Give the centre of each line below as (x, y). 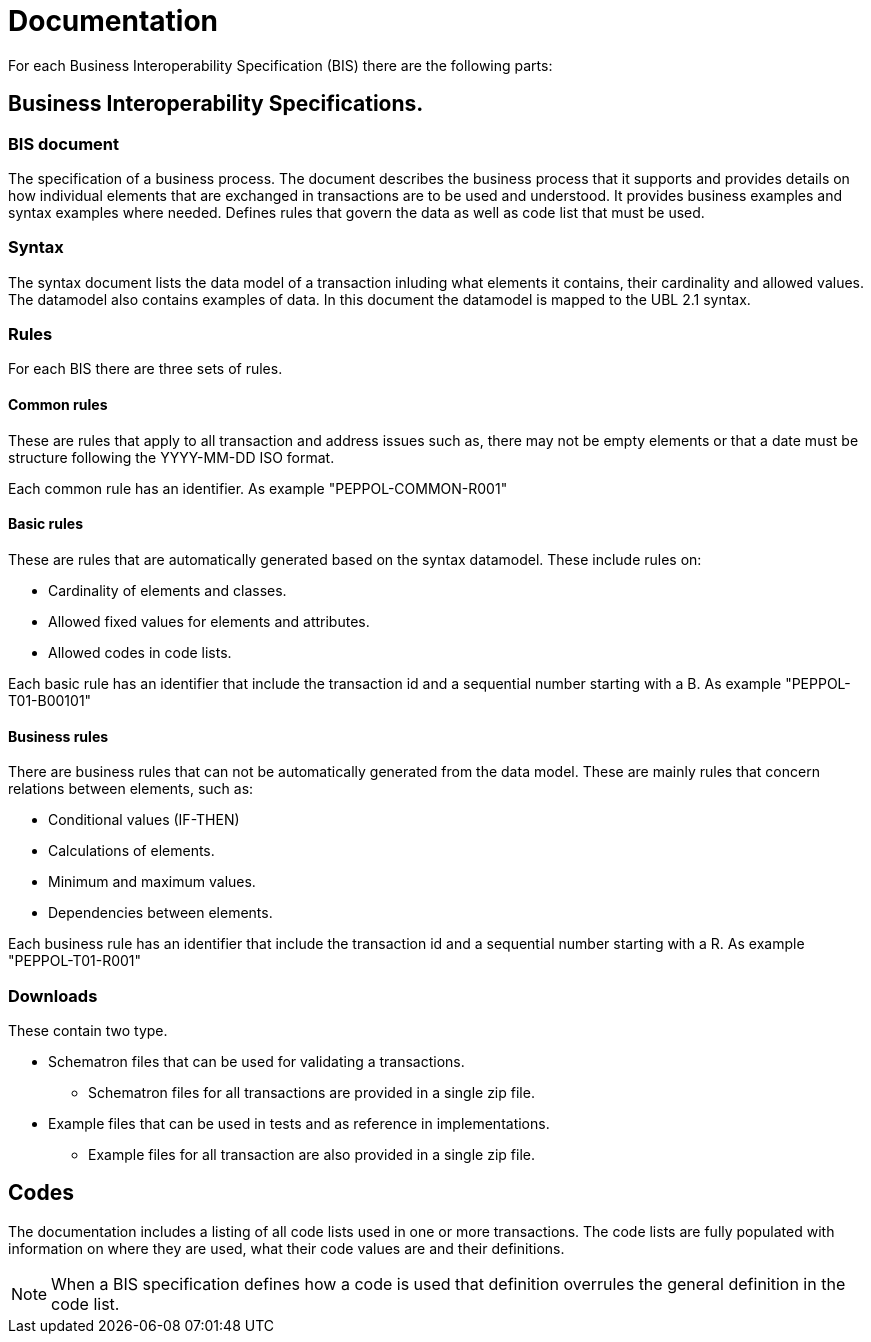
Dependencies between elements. (160, 913)
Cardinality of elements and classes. (167, 590)
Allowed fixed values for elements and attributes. (209, 621)
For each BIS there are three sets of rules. (145, 369)
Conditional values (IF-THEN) (144, 820)
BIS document (64, 143)
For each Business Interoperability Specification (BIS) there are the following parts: (280, 65)
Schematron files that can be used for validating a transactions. (256, 1061)
